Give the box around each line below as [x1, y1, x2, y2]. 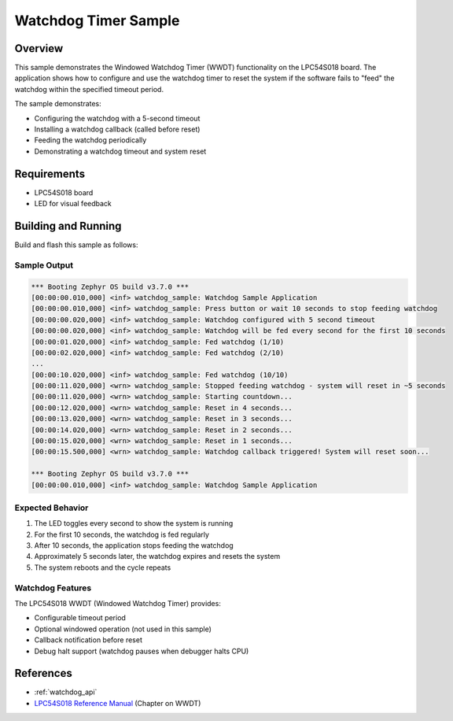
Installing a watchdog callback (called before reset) [34, 124, 201, 134]
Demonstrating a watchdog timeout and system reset [34, 146, 207, 156]
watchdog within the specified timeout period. [14, 84, 164, 94]
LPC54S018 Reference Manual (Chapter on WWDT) [34, 698, 201, 708]
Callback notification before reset [34, 635, 143, 645]
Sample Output [14, 260, 74, 271]
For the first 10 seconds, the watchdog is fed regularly [34, 530, 210, 539]
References [14, 667, 72, 680]
